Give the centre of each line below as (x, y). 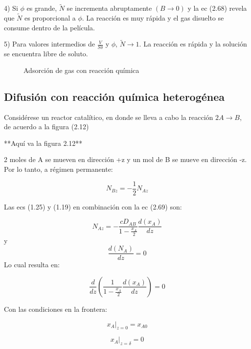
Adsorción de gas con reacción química (81, 70)
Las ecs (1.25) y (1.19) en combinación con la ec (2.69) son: (93, 206)
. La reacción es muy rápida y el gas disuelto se (153, 18)
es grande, (42, 8)
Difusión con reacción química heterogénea (114, 96)
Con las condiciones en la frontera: (56, 309)
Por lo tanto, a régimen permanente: (58, 169)
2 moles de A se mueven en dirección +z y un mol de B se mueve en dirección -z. (125, 159)
